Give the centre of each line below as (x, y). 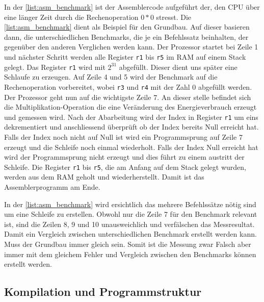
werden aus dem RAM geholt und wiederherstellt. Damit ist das (104, 177)
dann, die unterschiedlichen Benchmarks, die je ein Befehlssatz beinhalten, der (126, 36)
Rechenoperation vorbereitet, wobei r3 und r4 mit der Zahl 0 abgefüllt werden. (128, 86)
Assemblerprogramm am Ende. (52, 187)
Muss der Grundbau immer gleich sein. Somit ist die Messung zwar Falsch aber (128, 244)
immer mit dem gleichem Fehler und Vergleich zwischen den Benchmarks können (130, 254)
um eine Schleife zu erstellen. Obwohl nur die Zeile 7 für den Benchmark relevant (131, 214)
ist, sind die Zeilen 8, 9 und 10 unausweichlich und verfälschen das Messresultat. (129, 224)
